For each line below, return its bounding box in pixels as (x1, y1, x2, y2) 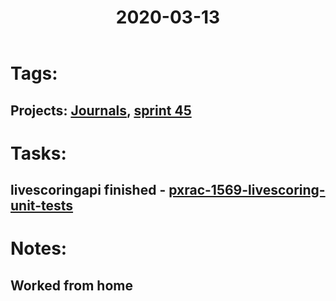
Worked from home (10, 277, 133, 294)
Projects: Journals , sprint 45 (10, 102, 192, 119)
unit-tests (10, 197, 74, 215)
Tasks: (10, 142, 67, 165)
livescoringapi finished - (10, 182, 167, 199)
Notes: (10, 237, 68, 260)
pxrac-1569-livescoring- (168, 182, 326, 199)
